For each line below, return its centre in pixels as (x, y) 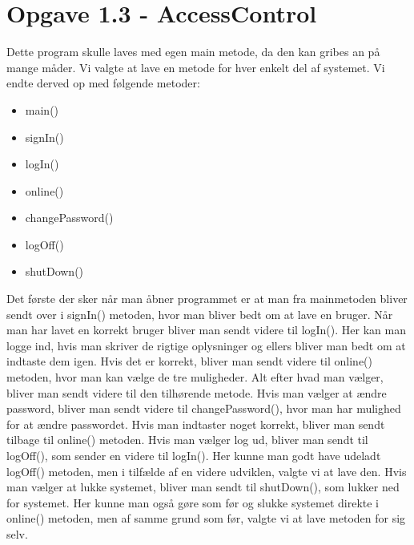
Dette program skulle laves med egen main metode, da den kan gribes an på (193, 52)
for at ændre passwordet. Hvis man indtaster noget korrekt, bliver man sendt (196, 424)
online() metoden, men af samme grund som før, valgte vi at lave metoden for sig (206, 518)
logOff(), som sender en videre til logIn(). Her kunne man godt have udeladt (194, 455)
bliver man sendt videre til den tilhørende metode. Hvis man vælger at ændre (197, 392)
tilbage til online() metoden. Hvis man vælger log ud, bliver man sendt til (187, 440)
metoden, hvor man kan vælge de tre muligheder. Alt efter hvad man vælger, (195, 377)
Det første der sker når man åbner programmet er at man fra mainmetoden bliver (207, 299)
